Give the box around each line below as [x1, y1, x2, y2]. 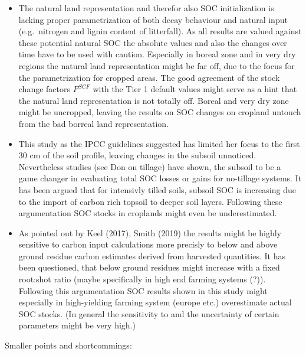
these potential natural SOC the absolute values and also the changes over [18, 36, 287, 48]
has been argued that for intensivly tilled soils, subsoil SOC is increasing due [18, 183, 296, 196]
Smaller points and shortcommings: [5, 339, 132, 351]
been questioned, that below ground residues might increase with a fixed [18, 261, 280, 273]
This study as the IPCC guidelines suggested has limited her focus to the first [18, 137, 300, 149]
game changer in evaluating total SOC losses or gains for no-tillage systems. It [18, 172, 302, 184]
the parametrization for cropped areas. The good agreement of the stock [18, 71, 280, 83]
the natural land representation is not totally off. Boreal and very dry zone [18, 94, 289, 106]
